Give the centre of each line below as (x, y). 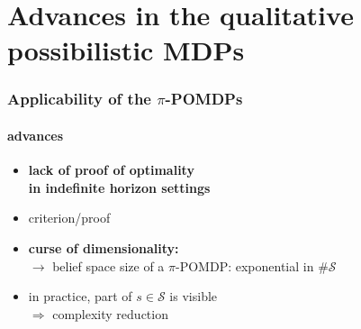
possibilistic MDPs (126, 50)
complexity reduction (110, 313)
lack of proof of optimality (111, 170)
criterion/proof (69, 218)
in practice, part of (80, 296)
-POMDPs (204, 99)
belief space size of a (108, 265)
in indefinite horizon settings (119, 187)
